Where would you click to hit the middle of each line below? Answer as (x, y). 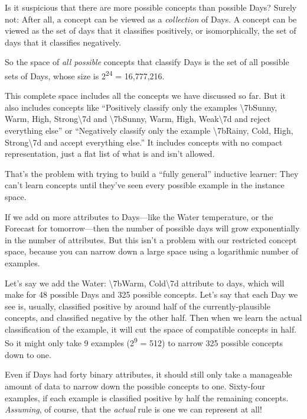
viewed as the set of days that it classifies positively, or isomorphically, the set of (151, 30)
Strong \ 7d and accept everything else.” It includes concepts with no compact (144, 142)
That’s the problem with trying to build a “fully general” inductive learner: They (152, 173)
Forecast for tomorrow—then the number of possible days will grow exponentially (152, 228)
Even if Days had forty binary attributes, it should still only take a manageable (148, 374)
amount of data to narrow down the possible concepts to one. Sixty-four (135, 386)
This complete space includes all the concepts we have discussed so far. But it (145, 96)
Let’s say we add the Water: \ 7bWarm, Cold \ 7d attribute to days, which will (145, 283)
